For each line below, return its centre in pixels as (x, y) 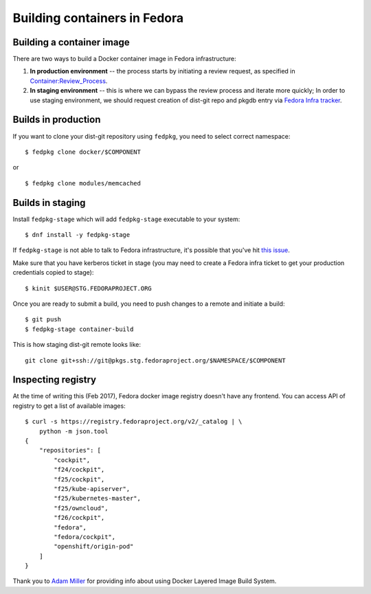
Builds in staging (49, 203)
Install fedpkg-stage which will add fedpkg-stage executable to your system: (126, 219)
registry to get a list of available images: (69, 406)
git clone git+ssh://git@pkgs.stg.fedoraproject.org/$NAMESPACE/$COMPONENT (155, 360)
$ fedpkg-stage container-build (79, 329)
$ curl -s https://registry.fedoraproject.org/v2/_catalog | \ (134, 422)
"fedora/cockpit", (85, 537)
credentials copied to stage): (53, 273)
